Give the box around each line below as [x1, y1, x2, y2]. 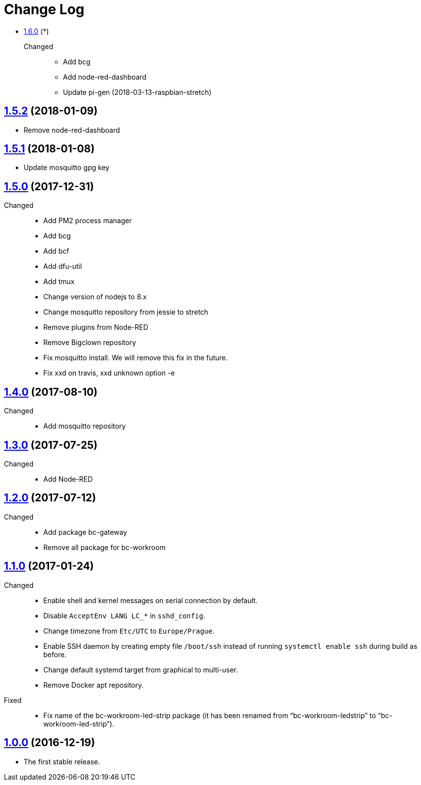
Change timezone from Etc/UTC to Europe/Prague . [43, 626, 214, 635]
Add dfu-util [43, 262, 82, 271]
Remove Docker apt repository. [43, 680, 144, 689]
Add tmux [43, 277, 75, 286]
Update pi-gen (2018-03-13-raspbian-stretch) [63, 87, 211, 96]
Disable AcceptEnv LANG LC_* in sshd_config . [43, 611, 206, 620]
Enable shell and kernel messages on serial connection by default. [43, 596, 258, 605]
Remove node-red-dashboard [24, 125, 120, 134]
